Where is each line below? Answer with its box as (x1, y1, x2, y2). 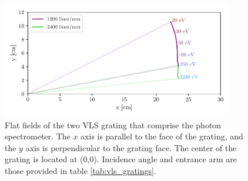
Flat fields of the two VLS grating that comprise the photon (5, 118, 222, 131)
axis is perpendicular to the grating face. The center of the (25, 141, 237, 153)
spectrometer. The (5, 130, 71, 142)
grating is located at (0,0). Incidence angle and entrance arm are (5, 153, 237, 165)
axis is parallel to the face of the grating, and (81, 130, 243, 142)
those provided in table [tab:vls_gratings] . (5, 164, 156, 176)
